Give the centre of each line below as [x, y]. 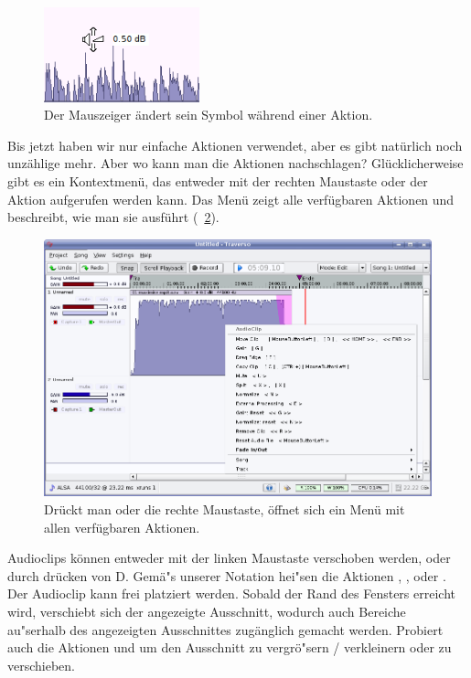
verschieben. [42, 665]
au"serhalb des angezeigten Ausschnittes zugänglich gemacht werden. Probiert [225, 629]
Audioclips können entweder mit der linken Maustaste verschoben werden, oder [229, 558]
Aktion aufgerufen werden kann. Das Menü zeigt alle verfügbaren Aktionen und [231, 199]
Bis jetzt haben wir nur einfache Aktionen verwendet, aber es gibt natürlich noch [235, 145]
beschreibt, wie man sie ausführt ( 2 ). [113, 217]
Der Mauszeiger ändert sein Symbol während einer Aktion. [209, 115]
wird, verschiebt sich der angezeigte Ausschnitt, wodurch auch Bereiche [207, 611]
